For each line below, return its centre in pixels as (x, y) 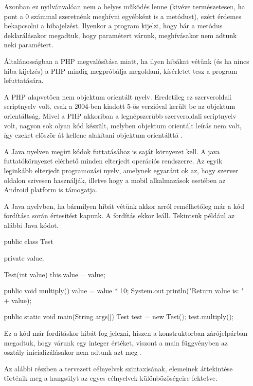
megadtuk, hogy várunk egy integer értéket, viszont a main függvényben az (116, 342)
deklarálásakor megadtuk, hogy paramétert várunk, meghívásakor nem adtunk (120, 35)
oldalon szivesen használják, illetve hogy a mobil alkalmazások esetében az (115, 180)
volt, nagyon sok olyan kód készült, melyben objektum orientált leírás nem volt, (123, 125)
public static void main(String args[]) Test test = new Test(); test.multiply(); (119, 316)
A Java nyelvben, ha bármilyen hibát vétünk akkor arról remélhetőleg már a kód (124, 206)
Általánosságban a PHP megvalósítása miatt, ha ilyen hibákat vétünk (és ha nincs (126, 61)
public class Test (28, 241)
